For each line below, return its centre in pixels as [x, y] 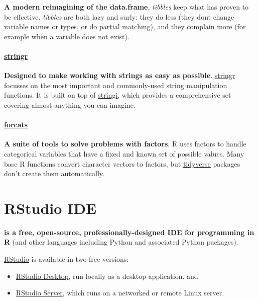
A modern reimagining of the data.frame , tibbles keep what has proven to [126, 7]
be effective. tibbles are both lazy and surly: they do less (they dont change [119, 16]
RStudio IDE [50, 208]
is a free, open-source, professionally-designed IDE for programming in [129, 232]
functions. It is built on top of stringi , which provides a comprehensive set [118, 95]
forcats [16, 125]
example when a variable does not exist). [67, 36]
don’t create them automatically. [54, 173]
